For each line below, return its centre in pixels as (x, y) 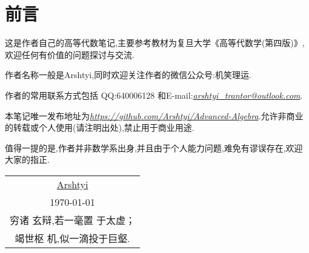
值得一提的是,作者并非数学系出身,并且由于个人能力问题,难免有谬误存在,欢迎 (154, 147)
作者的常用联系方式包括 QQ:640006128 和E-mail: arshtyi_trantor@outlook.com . (154, 95)
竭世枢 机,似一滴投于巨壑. (72, 238)
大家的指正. (27, 159)
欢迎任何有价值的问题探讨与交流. (70, 54)
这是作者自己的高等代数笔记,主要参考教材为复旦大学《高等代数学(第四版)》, (155, 43)
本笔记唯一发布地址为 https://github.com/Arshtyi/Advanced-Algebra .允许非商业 (154, 115)
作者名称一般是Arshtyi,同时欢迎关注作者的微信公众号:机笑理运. (128, 75)
